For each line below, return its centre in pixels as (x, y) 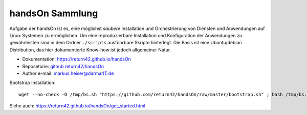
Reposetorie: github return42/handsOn (63, 66)
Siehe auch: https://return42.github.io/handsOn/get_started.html (78, 106)
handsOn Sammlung (54, 13)
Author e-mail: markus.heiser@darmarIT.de (68, 73)
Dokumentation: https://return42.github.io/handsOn (77, 59)
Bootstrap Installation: (32, 83)
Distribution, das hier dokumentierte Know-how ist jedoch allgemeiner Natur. (90, 50)
